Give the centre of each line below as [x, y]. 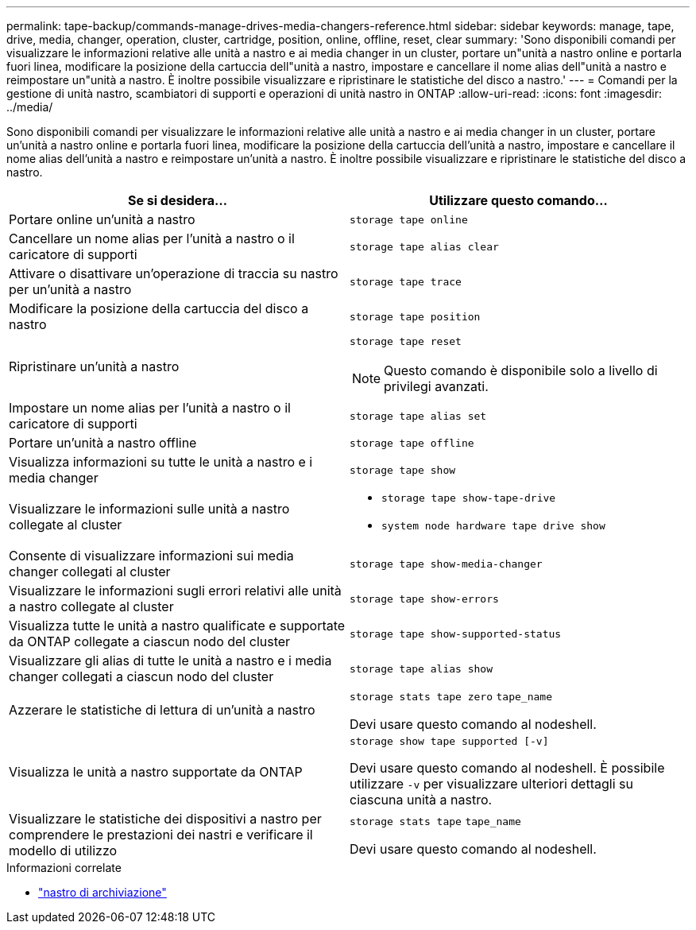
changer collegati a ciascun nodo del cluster [141, 676]
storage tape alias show [421, 668]
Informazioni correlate [64, 868]
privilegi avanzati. [436, 386]
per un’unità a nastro [70, 289]
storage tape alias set [418, 416]
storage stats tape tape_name [435, 821]
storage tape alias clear [424, 246]
